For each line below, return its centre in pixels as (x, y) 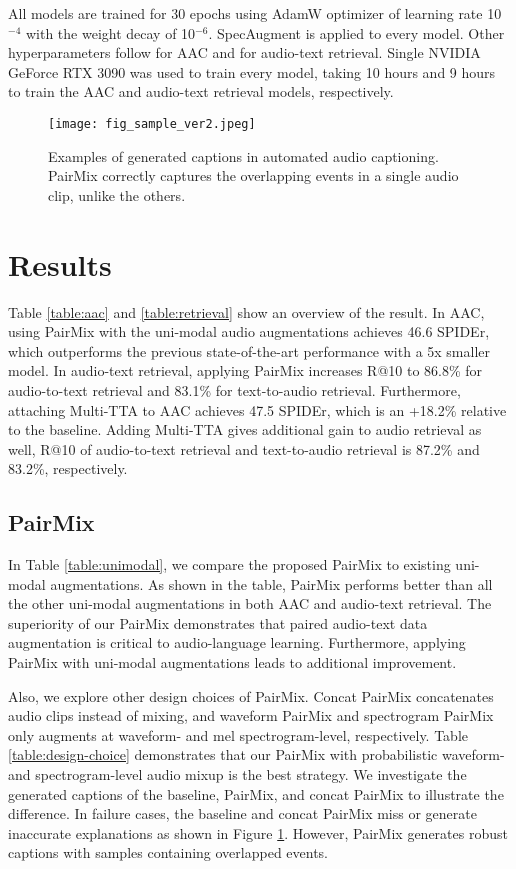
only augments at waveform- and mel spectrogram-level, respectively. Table (238, 734)
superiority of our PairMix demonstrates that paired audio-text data (218, 622)
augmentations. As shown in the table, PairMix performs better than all (271, 583)
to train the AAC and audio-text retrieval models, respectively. (201, 91)
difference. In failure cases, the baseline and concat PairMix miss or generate (242, 813)
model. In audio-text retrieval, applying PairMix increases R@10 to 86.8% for (245, 370)
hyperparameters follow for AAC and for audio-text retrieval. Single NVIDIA (244, 52)
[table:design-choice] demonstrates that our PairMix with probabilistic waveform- (256, 754)
